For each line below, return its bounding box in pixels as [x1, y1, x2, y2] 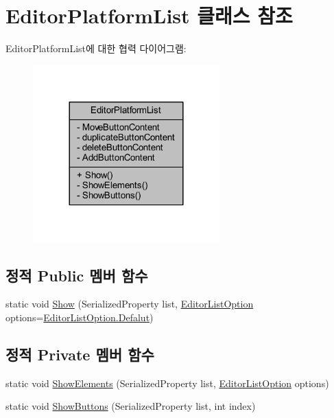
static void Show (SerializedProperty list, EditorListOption [5, 297, 254, 311]
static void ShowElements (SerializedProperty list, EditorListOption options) [5, 375, 329, 390]
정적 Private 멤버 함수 [5, 343, 154, 364]
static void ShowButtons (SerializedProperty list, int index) [5, 399, 256, 413]
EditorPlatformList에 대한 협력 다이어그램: [5, 41, 187, 56]
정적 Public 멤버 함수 [5, 264, 148, 286]
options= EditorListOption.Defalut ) [5, 310, 154, 324]
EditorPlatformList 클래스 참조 [5, 1, 293, 30]
